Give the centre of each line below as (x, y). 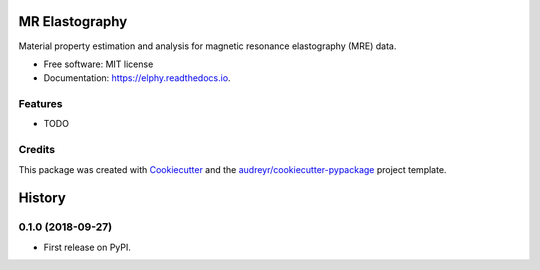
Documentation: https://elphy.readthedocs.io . (137, 78)
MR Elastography (73, 21)
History (42, 198)
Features (40, 104)
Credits (36, 150)
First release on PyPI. (87, 247)
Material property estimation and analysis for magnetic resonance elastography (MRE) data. (207, 46)
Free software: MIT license (98, 64)
